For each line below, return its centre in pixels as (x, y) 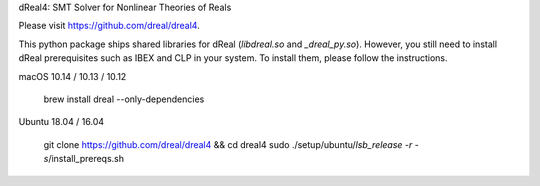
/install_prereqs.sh (86, 159)
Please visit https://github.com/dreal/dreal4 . (109, 26)
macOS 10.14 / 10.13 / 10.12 (72, 76)
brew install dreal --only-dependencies (124, 99)
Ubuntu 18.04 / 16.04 (61, 122)
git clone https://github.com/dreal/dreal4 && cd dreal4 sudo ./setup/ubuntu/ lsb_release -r (228, 144)
